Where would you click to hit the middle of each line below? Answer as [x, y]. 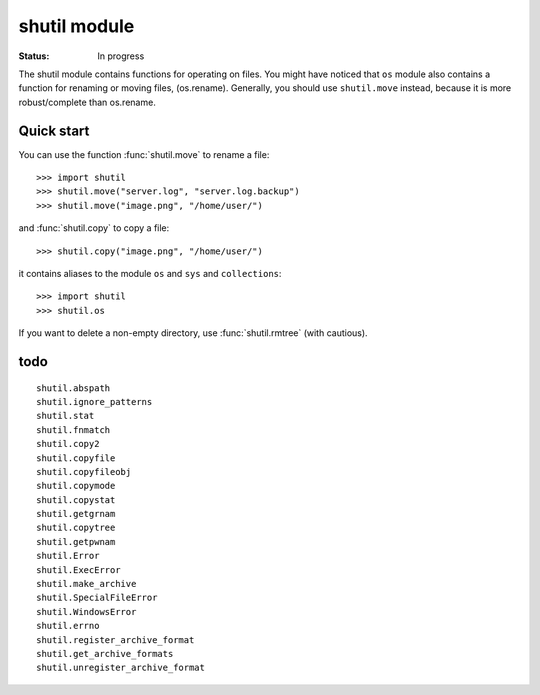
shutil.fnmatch [73, 429]
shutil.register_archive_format [115, 639]
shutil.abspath [73, 388]
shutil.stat [65, 416]
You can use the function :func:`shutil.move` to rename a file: [144, 154]
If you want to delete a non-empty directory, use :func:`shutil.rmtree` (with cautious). [193, 333]
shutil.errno [68, 626]
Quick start [54, 130]
